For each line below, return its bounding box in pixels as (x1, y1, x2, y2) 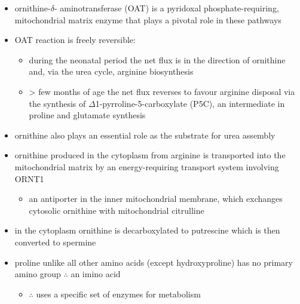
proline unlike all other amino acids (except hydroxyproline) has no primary (14, 256, 293, 268)
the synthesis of (29, 97, 86, 109)
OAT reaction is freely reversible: (14, 33, 136, 46)
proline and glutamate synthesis (29, 109, 146, 121)
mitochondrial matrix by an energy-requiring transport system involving (14, 160, 279, 173)
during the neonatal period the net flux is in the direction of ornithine (29, 53, 286, 66)
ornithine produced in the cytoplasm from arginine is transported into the (14, 149, 286, 161)
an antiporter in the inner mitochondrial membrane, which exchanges (29, 192, 283, 205)
